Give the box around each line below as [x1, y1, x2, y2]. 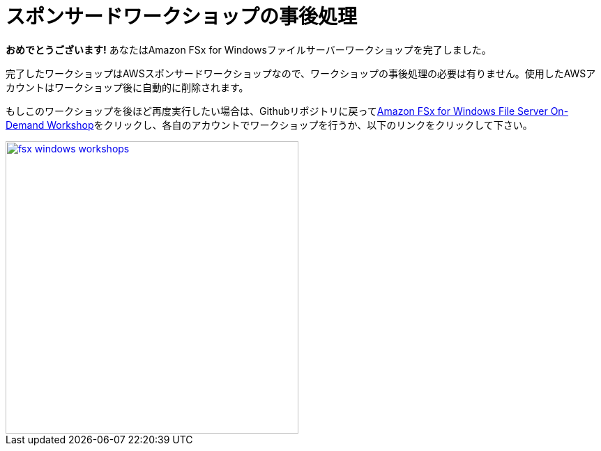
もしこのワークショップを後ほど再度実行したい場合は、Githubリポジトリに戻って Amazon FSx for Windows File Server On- [6, 104, 569, 117]
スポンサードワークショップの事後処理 [6, 5, 358, 29]
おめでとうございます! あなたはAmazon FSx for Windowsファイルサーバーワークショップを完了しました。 [6, 43, 492, 56]
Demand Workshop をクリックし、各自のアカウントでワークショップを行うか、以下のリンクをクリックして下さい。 [6, 118, 533, 131]
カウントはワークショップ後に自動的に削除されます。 [6, 81, 249, 93]
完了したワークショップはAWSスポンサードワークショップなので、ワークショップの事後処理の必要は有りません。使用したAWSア [6, 67, 596, 79]
